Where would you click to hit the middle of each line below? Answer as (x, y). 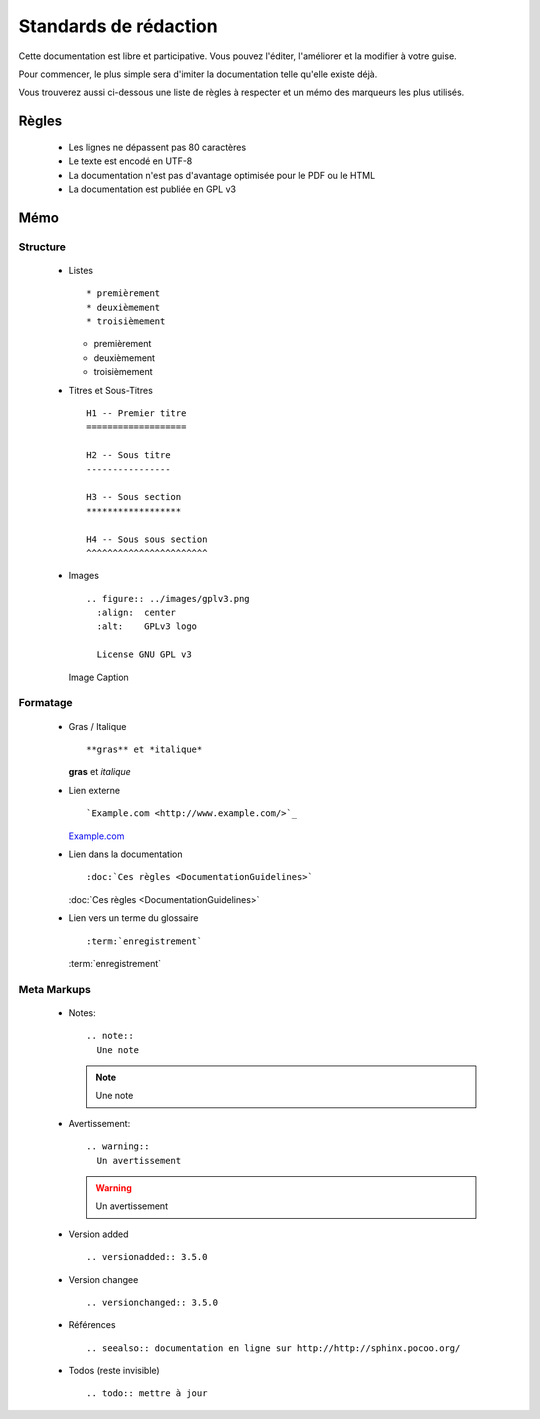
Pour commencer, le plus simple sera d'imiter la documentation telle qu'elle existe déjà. (198, 74)
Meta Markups (55, 989)
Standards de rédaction (118, 26)
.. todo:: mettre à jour (147, 1393)
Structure (42, 247)
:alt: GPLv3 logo (147, 626)
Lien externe (94, 790)
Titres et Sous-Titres (111, 390)
